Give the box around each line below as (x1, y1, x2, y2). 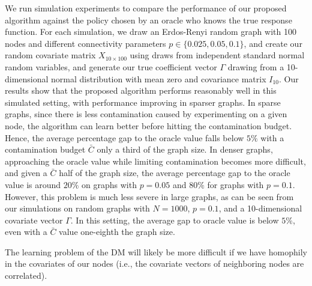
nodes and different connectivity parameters (5, 37, 166, 49)
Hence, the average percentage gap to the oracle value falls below (5, 131, 244, 144)
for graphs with (207, 178, 264, 190)
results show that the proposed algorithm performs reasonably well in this (5, 84, 277, 97)
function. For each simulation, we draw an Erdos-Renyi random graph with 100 (5, 25, 296, 38)
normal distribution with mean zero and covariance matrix (51, 72, 266, 85)
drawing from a (227, 60, 284, 73)
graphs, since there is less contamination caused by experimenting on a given (5, 108, 287, 120)
